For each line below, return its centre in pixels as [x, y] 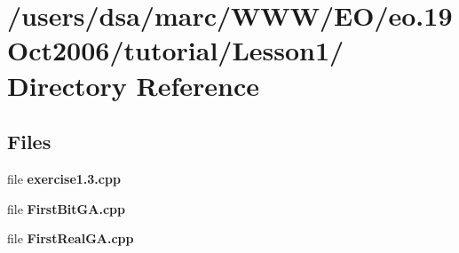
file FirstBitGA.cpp [66, 208]
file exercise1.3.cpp [64, 178]
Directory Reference [134, 85]
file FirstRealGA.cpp [71, 238]
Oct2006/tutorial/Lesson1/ [176, 50]
